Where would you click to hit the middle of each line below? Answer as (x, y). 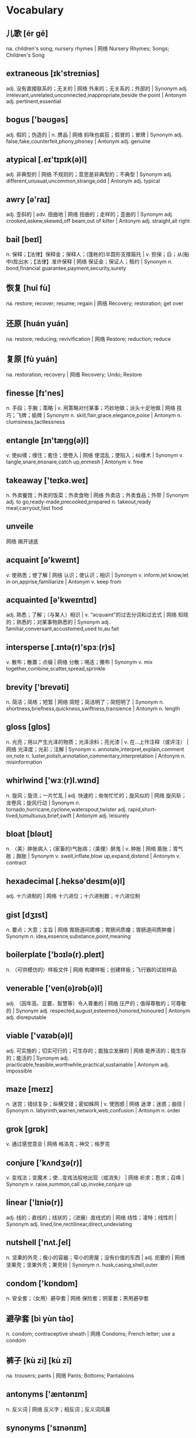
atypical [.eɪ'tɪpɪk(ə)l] (47, 160)
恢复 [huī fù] (28, 288)
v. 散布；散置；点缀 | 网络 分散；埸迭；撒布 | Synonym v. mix (80, 662)
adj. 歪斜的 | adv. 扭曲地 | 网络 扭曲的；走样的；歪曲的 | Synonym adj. (90, 214)
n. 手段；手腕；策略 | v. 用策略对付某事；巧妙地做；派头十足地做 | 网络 (91, 408)
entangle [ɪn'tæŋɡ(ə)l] (47, 440)
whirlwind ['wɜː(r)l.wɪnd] (53, 781)
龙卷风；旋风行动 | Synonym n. (43, 803)
